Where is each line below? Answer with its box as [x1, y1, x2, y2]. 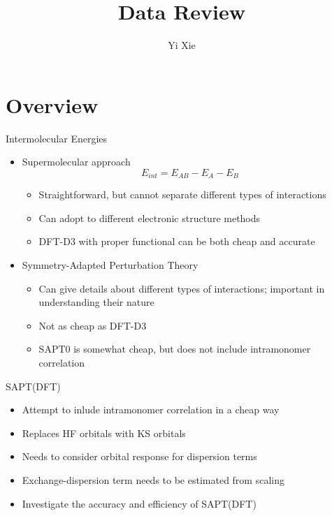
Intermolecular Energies [6, 131, 108, 145]
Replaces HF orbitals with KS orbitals [22, 425, 186, 440]
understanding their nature [38, 295, 154, 309]
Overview [6, 90, 99, 119]
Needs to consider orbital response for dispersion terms [22, 449, 257, 464]
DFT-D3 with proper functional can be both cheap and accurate [38, 234, 315, 249]
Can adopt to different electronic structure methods [38, 210, 261, 225]
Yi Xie [168, 38, 196, 52]
